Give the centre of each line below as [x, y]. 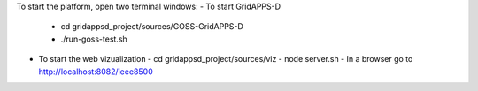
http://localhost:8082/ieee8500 [96, 72]
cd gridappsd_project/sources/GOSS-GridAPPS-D [152, 27]
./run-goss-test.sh [94, 39]
